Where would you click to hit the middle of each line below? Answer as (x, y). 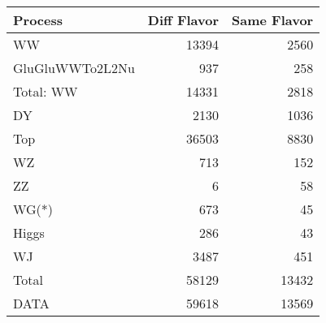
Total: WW (46, 91)
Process (38, 20)
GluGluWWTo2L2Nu (74, 68)
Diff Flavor (183, 20)
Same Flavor (273, 20)
